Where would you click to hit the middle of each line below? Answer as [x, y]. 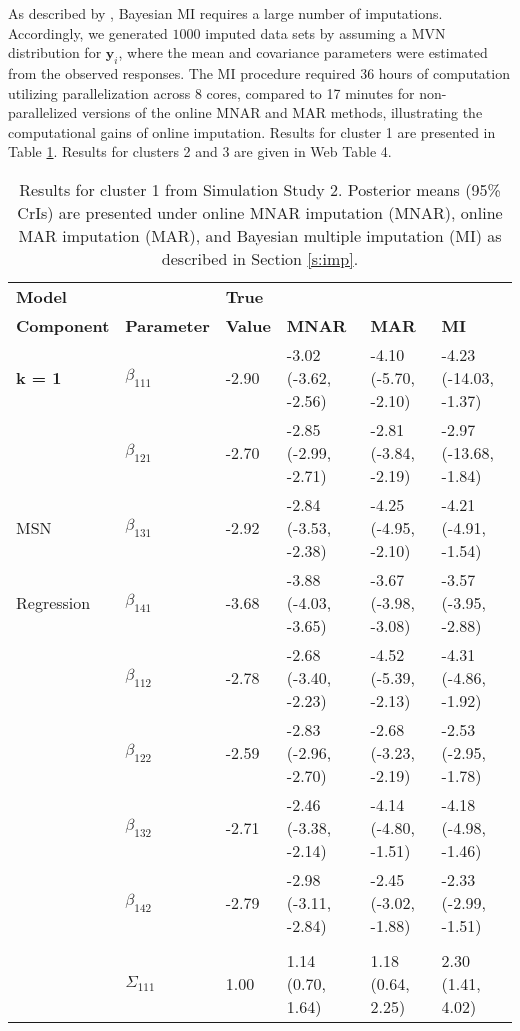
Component [63, 325]
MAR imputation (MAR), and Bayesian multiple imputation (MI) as [260, 235]
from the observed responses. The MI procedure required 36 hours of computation [259, 72]
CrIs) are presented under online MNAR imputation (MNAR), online [260, 212]
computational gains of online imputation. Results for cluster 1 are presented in [252, 131]
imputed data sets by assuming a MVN [325, 32]
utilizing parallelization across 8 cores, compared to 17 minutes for [211, 92]
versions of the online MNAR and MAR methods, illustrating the [282, 112]
